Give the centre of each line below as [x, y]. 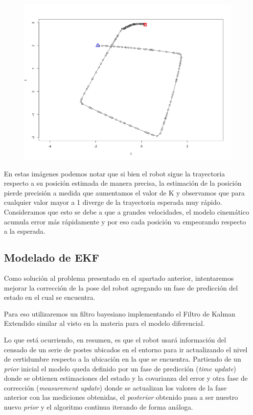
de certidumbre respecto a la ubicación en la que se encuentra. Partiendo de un [123, 359]
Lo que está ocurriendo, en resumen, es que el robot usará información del [115, 339]
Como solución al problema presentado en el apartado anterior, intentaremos [119, 278]
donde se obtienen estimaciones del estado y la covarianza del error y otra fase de [126, 378]
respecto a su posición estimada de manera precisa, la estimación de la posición [123, 183]
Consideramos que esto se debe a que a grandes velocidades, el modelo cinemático [126, 211]
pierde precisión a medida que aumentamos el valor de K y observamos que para [125, 192]
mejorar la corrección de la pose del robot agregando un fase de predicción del [121, 287]
